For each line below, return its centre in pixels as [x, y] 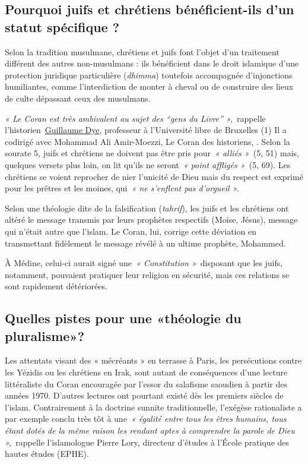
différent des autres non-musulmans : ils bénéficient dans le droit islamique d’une [152, 63]
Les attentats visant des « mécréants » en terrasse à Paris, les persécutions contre [153, 360]
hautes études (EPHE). [47, 454]
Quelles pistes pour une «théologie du [123, 318]
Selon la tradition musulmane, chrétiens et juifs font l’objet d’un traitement [142, 51]
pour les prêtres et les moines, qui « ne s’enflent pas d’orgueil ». [122, 188]
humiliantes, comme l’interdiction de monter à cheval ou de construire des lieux [149, 86]
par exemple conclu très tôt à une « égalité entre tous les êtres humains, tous [146, 419]
